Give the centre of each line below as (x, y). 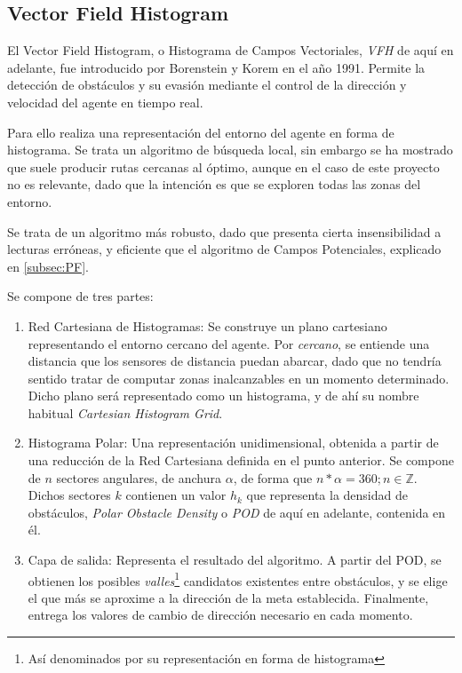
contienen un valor (176, 495)
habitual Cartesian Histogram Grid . (125, 412)
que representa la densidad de (327, 495)
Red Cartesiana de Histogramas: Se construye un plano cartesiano (207, 325)
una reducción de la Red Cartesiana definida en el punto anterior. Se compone (241, 460)
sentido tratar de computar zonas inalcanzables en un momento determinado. (239, 378)
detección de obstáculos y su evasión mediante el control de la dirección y (207, 85)
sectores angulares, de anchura (139, 477)
